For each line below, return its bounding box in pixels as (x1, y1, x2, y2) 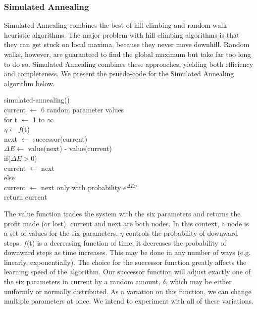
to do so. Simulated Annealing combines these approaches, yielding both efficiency (4, 58, 254, 69)
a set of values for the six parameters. (4, 228, 118, 238)
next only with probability (41, 182, 121, 192)
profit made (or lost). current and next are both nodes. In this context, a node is (4, 218, 249, 228)
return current (4, 192, 47, 202)
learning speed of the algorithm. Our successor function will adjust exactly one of (4, 266, 251, 277)
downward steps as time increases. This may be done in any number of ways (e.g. (4, 247, 251, 257)
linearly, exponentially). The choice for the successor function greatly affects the (4, 257, 247, 267)
